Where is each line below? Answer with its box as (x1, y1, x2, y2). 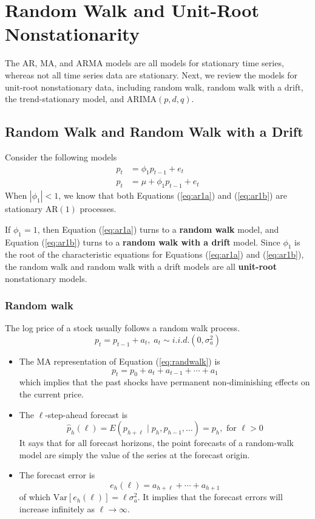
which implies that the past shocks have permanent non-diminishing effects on (19, 376, 310, 388)
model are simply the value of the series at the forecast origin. (19, 448, 250, 461)
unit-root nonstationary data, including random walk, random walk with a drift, (5, 80, 303, 93)
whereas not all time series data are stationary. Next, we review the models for (5, 68, 298, 81)
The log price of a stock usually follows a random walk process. (5, 321, 240, 334)
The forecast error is (19, 469, 95, 481)
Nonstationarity (5, 21, 140, 46)
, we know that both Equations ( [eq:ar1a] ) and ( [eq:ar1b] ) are (58, 189, 287, 202)
